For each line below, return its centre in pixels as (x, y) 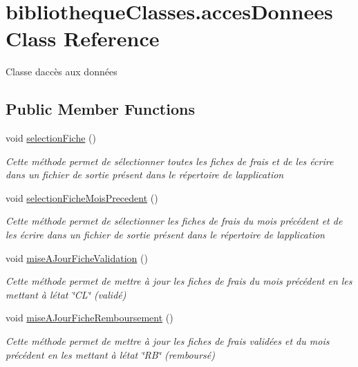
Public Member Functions (100, 109)
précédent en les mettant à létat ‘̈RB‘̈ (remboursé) (110, 354)
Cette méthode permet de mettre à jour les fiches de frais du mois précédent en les (179, 281)
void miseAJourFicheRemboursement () (89, 318)
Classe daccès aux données (62, 72)
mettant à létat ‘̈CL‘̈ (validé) (66, 294)
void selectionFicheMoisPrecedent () (82, 197)
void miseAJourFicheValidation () (77, 257)
